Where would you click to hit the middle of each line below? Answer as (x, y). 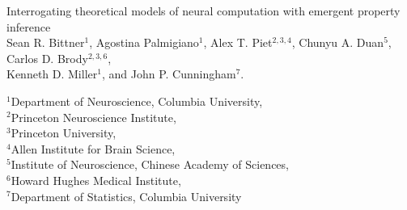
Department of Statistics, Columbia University (126, 196)
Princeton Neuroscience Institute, (93, 117)
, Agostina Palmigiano (144, 42)
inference (29, 26)
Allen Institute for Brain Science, (93, 148)
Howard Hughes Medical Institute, (96, 180)
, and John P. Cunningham (169, 74)
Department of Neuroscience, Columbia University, (137, 101)
